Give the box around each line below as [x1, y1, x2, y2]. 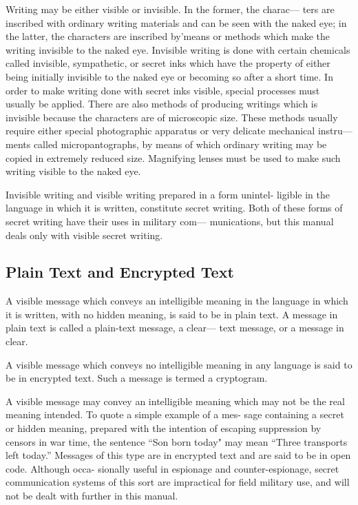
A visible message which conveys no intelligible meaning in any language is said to [6, 357, 352, 371]
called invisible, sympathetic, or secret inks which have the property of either [6, 56, 330, 70]
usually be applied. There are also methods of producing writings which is [6, 96, 318, 111]
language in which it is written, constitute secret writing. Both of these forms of [6, 200, 343, 215]
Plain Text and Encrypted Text [6, 261, 234, 282]
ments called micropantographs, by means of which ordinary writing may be [6, 136, 327, 151]
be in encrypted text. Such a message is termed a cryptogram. [6, 371, 268, 385]
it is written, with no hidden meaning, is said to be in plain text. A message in [6, 307, 338, 321]
